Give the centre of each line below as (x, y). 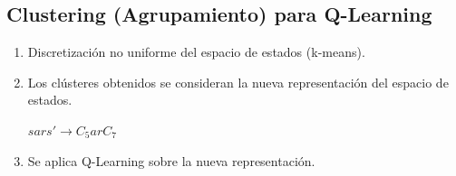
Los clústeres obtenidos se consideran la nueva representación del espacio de (238, 82)
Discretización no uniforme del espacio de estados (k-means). (196, 52)
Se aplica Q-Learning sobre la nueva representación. (171, 160)
